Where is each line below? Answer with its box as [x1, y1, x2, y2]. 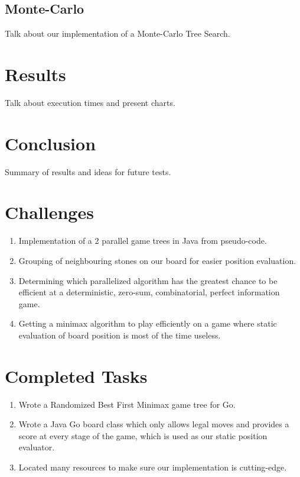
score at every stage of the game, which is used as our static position [18, 429, 268, 441]
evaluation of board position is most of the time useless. [18, 328, 221, 341]
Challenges [5, 200, 94, 224]
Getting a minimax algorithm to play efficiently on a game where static [18, 317, 277, 330]
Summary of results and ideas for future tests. [5, 165, 171, 178]
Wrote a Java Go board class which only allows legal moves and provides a [18, 418, 289, 430]
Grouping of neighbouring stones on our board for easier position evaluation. [18, 254, 296, 266]
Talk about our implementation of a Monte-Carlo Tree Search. [5, 27, 230, 40]
